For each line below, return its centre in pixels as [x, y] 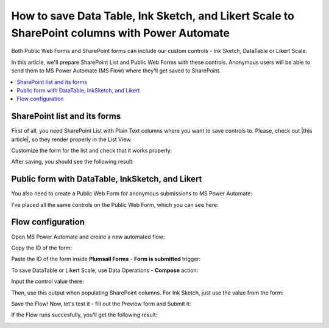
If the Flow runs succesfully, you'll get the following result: [84, 315]
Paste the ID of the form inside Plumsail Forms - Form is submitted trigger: [106, 259]
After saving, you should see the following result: [73, 162]
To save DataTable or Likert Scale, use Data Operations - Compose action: [105, 270]
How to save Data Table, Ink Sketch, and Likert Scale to [153, 16]
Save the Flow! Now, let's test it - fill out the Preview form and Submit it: [101, 304]
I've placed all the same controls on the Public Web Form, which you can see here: [115, 204]
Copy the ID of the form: [42, 248]
